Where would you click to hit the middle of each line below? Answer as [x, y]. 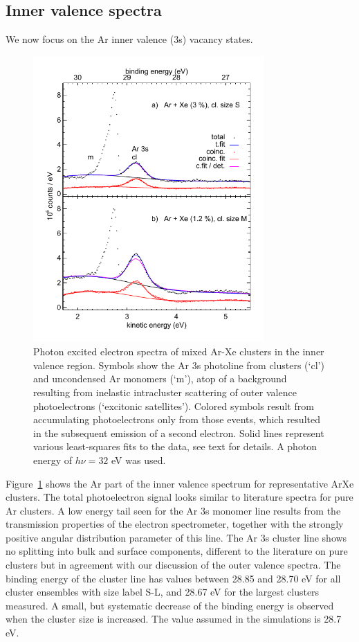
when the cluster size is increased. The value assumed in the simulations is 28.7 [174, 619]
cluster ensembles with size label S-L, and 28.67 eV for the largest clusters [163, 592]
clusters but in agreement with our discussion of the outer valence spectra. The [173, 565]
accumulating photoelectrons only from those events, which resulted [177, 419]
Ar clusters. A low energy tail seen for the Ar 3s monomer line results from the [173, 510]
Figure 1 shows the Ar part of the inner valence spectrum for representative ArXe [180, 483]
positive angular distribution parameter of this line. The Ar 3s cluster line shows [176, 537]
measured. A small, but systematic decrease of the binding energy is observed [170, 605]
